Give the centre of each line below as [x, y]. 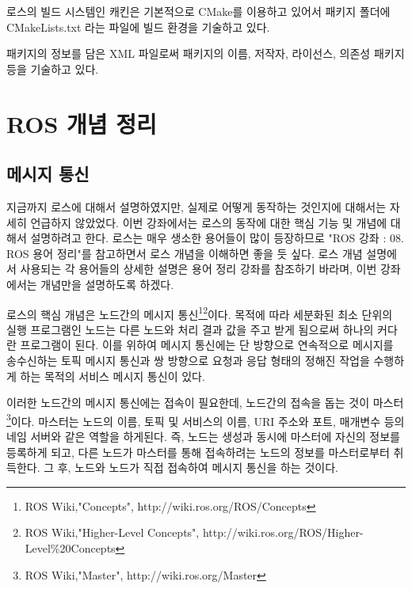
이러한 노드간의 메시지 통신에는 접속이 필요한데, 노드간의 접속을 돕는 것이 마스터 [205, 403]
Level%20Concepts [70, 547]
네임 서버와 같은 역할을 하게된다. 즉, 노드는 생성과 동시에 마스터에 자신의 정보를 [203, 436]
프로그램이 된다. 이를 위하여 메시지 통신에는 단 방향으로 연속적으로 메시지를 [207, 345]
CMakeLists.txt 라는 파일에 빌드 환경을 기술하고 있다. [138, 27]
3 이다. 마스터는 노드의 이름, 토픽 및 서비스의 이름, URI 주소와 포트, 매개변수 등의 [206, 420]
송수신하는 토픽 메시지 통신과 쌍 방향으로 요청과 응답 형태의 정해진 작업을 [188, 360]
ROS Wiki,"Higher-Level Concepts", [112, 532]
